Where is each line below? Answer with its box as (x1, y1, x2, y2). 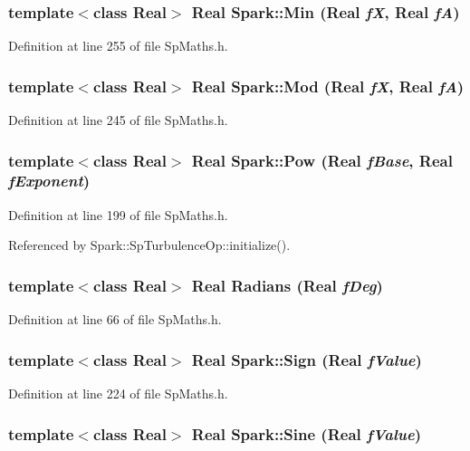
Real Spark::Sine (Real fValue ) (191, 422, 422, 445)
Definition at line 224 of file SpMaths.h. (8, 383, 228, 402)
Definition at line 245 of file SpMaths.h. (8, 110, 228, 130)
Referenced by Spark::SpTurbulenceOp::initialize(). (8, 235, 291, 254)
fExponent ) (8, 169, 91, 192)
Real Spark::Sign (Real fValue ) (191, 348, 422, 370)
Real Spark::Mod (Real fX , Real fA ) (191, 74, 465, 97)
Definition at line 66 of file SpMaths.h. (8, 310, 222, 329)
